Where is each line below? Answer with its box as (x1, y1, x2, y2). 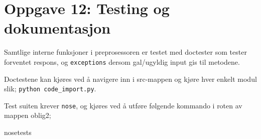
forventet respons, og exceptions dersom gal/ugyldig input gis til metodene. (4, 56, 240, 67)
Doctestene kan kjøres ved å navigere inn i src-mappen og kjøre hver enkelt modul (4, 73, 257, 84)
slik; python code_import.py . (4, 83, 96, 94)
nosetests (4, 127, 32, 137)
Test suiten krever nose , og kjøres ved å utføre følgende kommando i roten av (4, 100, 242, 110)
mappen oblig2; (4, 110, 51, 120)
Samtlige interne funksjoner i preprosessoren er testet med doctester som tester (4, 47, 247, 57)
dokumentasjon (4, 18, 111, 38)
